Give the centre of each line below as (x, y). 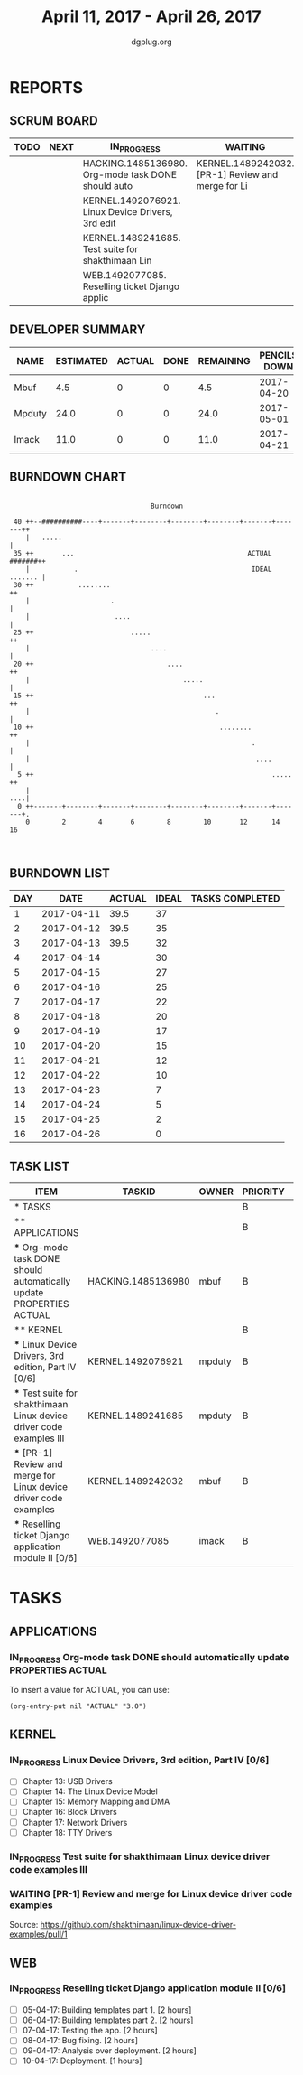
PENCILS (279, 355)
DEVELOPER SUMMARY (78, 330)
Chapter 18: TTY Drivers (67, 1832)
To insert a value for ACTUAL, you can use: (89, 1690)
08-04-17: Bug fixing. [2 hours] (80, 2041)
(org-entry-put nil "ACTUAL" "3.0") (78, 1706)
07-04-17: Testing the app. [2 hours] (90, 2031)
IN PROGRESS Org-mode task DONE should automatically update (149, 1658)
